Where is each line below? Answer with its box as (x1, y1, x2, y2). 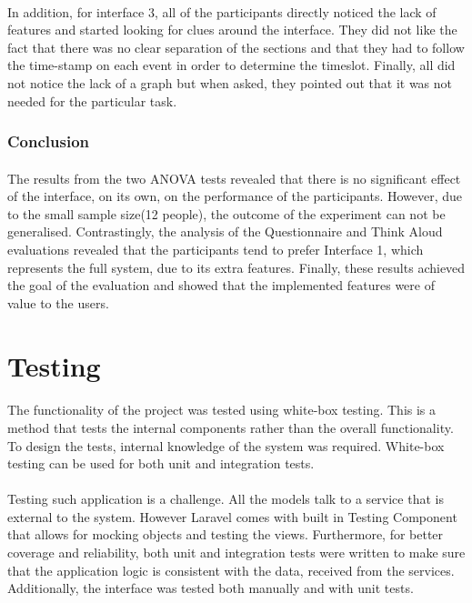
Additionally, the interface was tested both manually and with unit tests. (7, 578, 414, 598)
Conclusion (7, 130, 89, 153)
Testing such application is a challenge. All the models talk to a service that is (7, 489, 444, 508)
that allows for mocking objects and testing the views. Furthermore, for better (7, 525, 444, 544)
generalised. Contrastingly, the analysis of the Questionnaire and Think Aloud (7, 222, 443, 241)
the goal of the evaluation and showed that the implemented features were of (7, 276, 435, 295)
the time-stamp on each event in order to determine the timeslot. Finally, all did (7, 55, 456, 75)
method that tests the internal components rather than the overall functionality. (7, 417, 454, 437)
